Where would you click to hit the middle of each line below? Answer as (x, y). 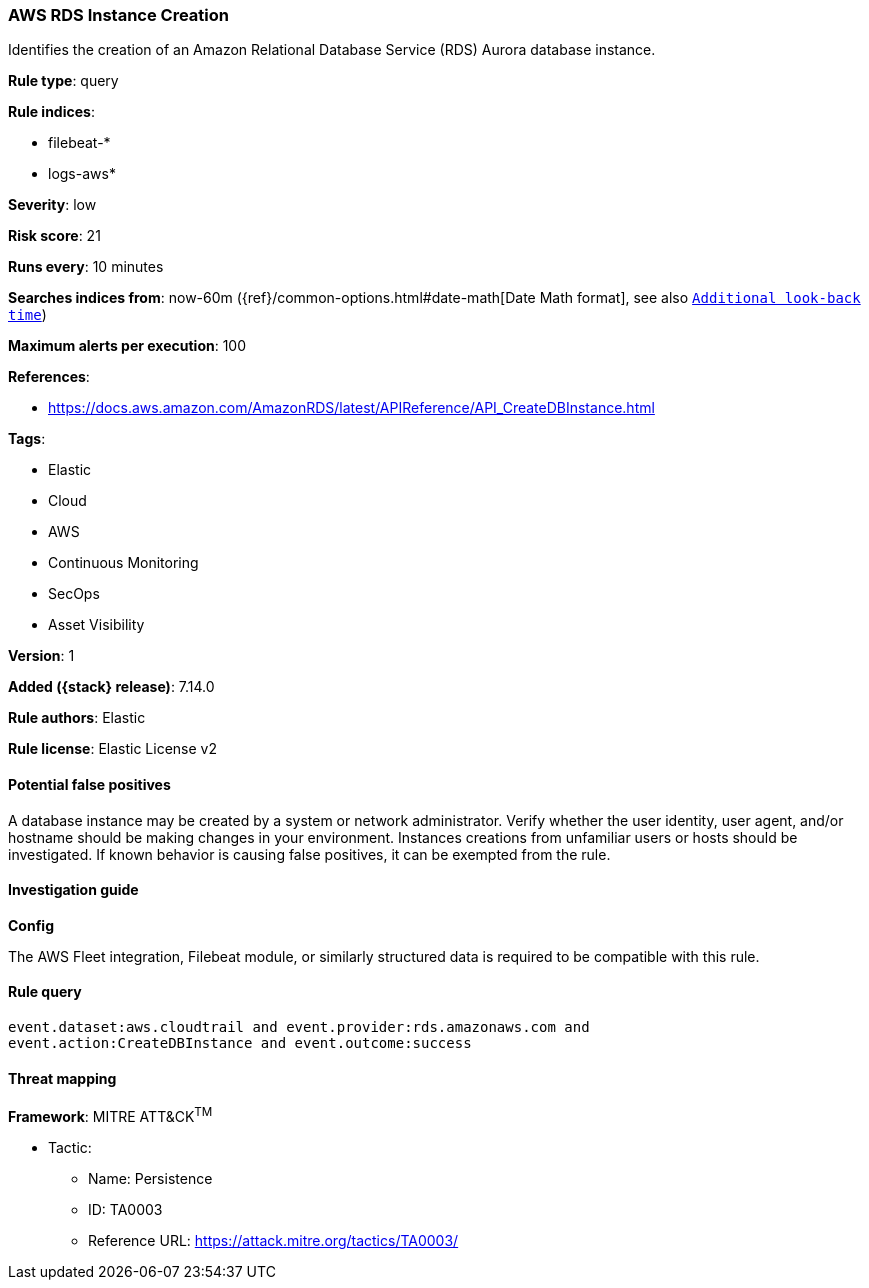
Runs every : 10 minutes (86, 267)
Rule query (45, 992)
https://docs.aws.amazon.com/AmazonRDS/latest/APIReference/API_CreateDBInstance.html (351, 408)
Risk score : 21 (54, 236)
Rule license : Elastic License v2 (112, 749)
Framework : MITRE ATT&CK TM (110, 1115)
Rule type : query (63, 81)
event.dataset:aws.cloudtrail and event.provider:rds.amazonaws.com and (299, 1027)
